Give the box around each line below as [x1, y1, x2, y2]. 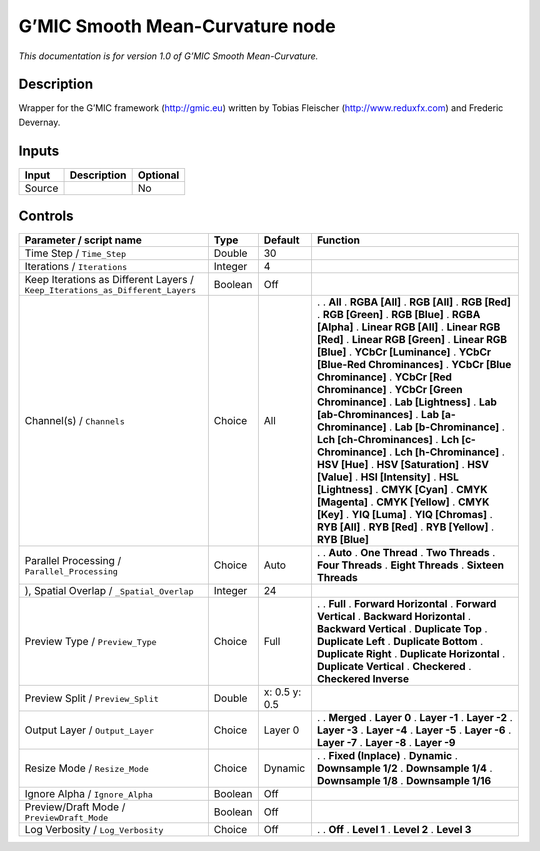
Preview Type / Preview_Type [24, 635, 157, 649]
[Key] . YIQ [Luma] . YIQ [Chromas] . [316, 508, 494, 522]
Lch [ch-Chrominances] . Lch [316, 433, 460, 447]
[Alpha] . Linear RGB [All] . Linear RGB [316, 320, 501, 334]
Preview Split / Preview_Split [24, 691, 159, 705]
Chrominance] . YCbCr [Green [316, 383, 464, 397]
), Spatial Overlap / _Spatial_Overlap [24, 584, 194, 598]
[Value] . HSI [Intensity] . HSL [316, 470, 459, 484]
